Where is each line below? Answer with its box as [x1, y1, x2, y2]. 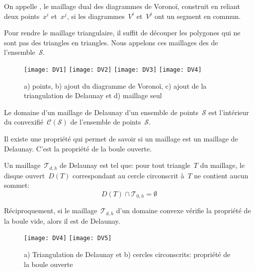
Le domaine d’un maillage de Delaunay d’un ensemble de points [4, 107, 198, 117]
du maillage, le [200, 160, 245, 170]
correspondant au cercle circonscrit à [73, 170, 184, 180]
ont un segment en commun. [155, 10, 241, 21]
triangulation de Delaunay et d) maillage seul [24, 90, 162, 101]
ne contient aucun [194, 170, 249, 180]
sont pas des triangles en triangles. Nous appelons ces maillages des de [4, 37, 218, 47]
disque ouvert [4, 170, 45, 180]
